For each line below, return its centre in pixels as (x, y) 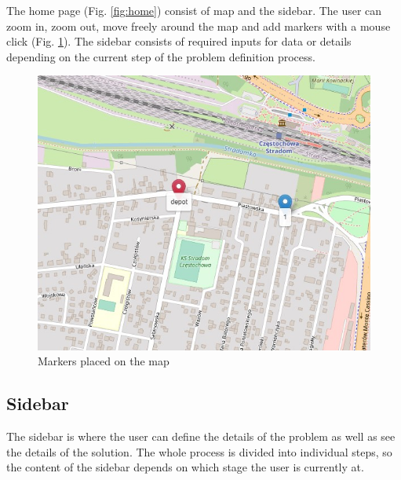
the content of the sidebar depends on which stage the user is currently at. (185, 467)
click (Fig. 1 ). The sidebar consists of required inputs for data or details (179, 41)
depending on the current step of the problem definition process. (161, 56)
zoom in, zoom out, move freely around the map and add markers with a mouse (199, 26)
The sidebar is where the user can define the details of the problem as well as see (201, 436)
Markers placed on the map (104, 361)
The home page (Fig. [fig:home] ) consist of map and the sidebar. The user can (194, 10)
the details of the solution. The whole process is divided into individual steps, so (199, 451)
